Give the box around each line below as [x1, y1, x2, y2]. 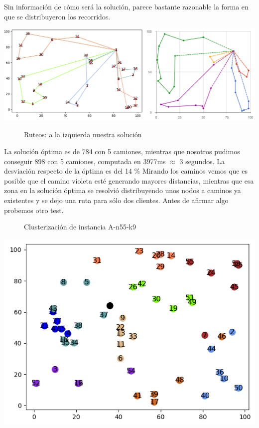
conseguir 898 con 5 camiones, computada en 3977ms [4, 156, 166, 166]
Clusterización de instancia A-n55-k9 [24, 221, 136, 232]
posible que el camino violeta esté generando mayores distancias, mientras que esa [4, 175, 254, 186]
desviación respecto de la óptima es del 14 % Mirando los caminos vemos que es [4, 166, 248, 176]
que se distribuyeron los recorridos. [4, 11, 111, 21]
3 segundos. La [179, 156, 225, 166]
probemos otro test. [4, 205, 64, 215]
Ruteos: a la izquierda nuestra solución [24, 129, 142, 140]
